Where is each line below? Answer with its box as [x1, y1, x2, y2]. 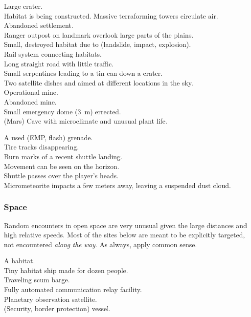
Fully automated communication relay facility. [4, 284, 142, 295]
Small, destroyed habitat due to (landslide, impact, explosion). [4, 39, 191, 49]
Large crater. [4, 1, 43, 11]
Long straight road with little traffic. [4, 58, 114, 68]
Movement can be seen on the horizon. [4, 161, 119, 171]
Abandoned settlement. [4, 20, 73, 30]
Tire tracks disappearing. [4, 142, 79, 152]
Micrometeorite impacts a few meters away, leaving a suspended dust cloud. [4, 180, 231, 190]
